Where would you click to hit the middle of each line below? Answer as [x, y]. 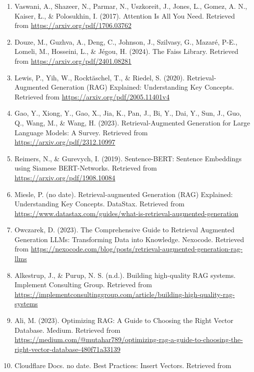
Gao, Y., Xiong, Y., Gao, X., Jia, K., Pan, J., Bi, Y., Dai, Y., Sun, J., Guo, [128, 113]
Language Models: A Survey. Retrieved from [81, 132]
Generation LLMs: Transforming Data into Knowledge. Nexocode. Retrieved [129, 239]
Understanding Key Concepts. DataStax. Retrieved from [100, 204]
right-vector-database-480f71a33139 [67, 349]
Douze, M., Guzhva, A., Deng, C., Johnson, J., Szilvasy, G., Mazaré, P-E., [126, 41]
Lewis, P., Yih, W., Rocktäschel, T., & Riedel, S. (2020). [100, 77]
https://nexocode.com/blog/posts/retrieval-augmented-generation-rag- [137, 249]
